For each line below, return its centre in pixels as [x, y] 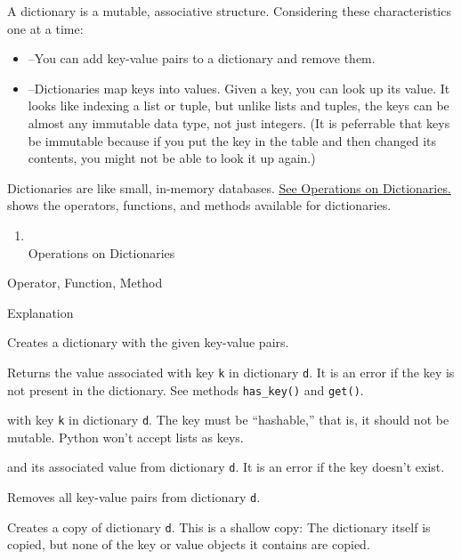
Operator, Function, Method [85, 283]
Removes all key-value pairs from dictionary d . [134, 497]
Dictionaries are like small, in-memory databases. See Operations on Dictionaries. [229, 187]
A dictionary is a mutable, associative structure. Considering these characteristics [229, 11]
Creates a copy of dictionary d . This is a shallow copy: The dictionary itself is [219, 527]
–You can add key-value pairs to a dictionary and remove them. [202, 58]
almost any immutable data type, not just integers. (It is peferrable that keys [239, 122]
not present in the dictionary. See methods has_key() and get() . [186, 389]
